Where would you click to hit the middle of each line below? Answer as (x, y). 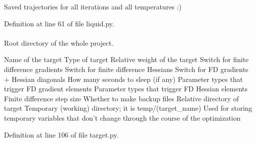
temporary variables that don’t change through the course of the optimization (122, 117)
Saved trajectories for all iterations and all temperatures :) (93, 6)
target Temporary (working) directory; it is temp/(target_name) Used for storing (128, 108)
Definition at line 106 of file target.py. (61, 134)
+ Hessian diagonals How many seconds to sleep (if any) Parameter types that (124, 79)
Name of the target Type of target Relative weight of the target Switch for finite (127, 59)
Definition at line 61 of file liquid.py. (59, 23)
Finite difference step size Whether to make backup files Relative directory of (122, 98)
